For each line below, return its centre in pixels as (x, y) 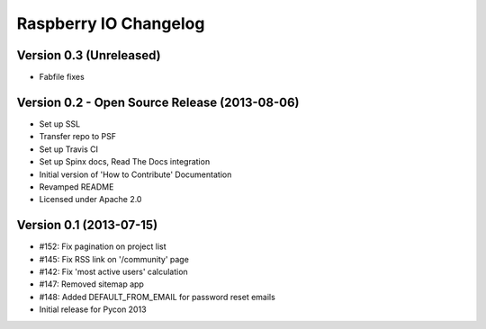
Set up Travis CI (69, 149)
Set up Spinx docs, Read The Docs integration (125, 162)
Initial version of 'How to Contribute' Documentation (135, 174)
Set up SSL (60, 124)
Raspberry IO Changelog (111, 23)
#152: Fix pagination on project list (103, 246)
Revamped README (76, 187)
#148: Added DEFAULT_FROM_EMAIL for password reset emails (157, 297)
